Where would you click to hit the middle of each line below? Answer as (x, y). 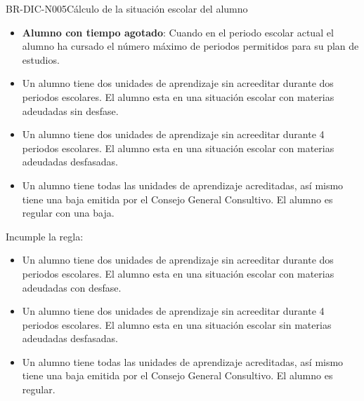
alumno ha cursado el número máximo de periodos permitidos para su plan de (190, 46)
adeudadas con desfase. (72, 287)
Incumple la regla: (45, 236)
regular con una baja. (68, 213)
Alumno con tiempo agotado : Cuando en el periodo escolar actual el (178, 32)
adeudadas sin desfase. (70, 110)
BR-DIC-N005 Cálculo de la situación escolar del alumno (127, 8)
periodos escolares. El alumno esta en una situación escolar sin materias (177, 324)
